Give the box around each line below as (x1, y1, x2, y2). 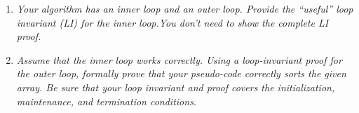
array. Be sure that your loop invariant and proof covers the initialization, (16, 79, 335, 94)
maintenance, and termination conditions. (16, 93, 197, 108)
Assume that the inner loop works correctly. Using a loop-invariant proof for (16, 52, 342, 67)
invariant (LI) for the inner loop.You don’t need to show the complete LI (16, 15, 329, 29)
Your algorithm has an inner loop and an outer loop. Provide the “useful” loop (16, 1, 353, 15)
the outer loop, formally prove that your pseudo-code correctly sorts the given (16, 66, 346, 81)
